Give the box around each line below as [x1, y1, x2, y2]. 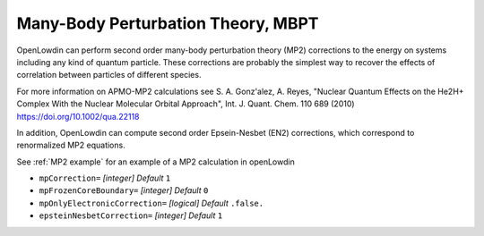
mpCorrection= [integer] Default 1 [39, 173, 171, 183]
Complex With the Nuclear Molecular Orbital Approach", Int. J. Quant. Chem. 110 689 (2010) [16, 98, 355, 109]
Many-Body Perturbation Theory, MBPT [16, 13, 319, 33]
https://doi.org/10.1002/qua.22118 [16, 111, 140, 122]
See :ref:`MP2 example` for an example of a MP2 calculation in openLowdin [16, 156, 295, 167]
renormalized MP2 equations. [16, 139, 125, 151]
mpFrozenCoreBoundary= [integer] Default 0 [39, 185, 209, 196]
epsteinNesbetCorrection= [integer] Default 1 [39, 210, 223, 221]
